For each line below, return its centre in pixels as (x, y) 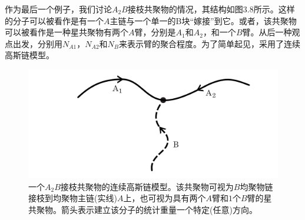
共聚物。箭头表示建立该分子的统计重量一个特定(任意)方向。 (143, 209)
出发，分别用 (37, 43)
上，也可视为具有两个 (165, 198)
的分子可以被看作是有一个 (54, 20)
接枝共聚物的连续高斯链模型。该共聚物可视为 (147, 186)
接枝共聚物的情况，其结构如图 (185, 9)
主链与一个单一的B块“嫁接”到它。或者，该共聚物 (203, 20)
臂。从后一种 (267, 32)
